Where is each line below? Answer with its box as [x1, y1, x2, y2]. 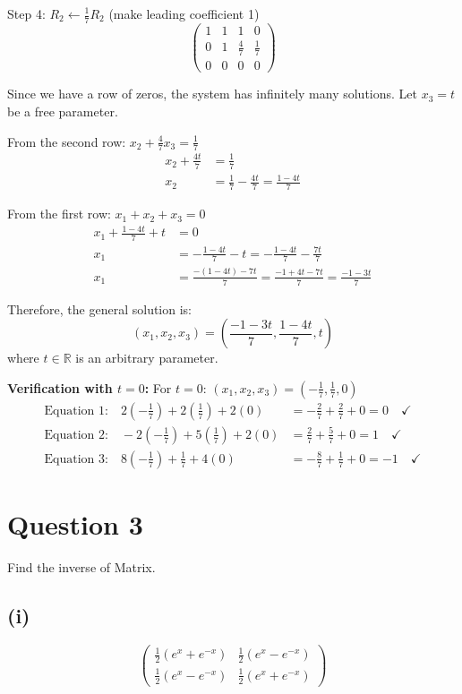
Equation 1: [44, 404, 108, 417]
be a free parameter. [7, 101, 118, 120]
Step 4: [7, 4, 46, 22]
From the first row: [7, 204, 111, 223]
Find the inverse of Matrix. [7, 558, 156, 577]
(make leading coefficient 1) [108, 4, 260, 22]
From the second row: [7, 132, 126, 150]
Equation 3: [44, 452, 108, 466]
